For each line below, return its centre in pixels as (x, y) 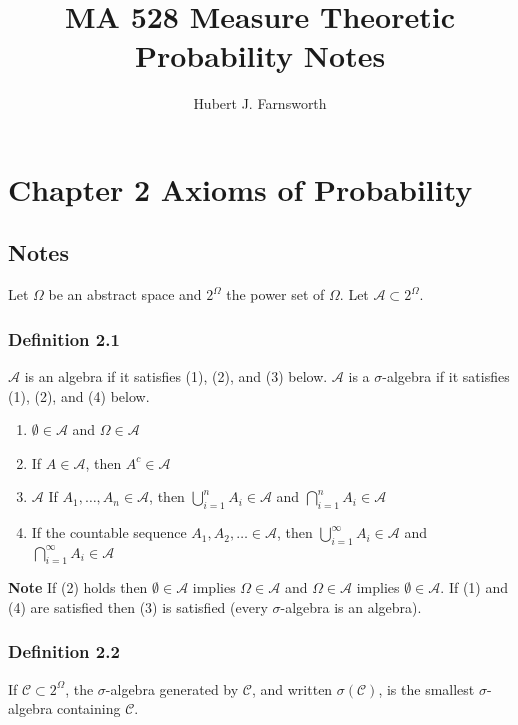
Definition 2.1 (64, 338)
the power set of (275, 294)
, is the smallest (426, 688)
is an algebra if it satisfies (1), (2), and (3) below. (176, 376)
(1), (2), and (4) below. (79, 395)
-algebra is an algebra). (351, 606)
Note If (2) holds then (78, 587)
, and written (292, 688)
